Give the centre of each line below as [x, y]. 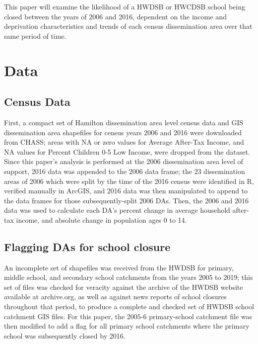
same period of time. [35, 36]
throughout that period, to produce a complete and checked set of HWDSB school [129, 306]
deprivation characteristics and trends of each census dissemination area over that [128, 26]
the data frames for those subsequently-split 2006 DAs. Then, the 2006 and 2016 [127, 200]
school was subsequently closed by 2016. [65, 335]
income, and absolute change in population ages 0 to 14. [101, 219]
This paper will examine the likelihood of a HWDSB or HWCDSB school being [125, 6]
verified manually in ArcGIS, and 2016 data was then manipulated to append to [126, 191]
